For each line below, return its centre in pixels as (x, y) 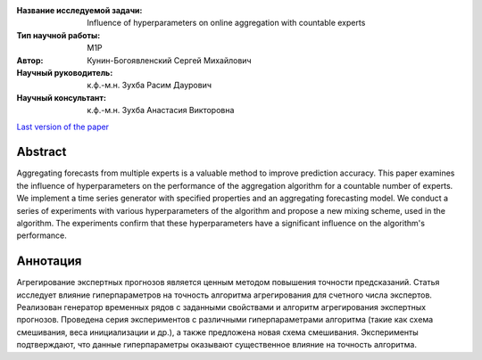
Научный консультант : (62, 97)
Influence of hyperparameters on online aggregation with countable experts (226, 23)
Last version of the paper (63, 127)
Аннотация (49, 262)
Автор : (30, 60)
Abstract (42, 152)
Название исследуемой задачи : (79, 10)
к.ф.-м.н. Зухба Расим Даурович (150, 86)
